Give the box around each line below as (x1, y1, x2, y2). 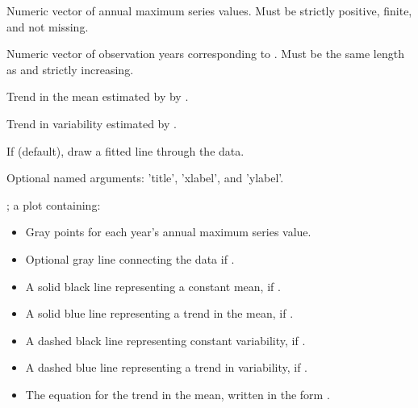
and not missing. (6, 18, 89, 35)
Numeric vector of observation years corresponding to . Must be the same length (6, 45, 404, 62)
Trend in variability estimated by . (6, 114, 177, 131)
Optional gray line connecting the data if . (25, 250, 235, 267)
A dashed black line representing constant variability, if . (25, 331, 306, 348)
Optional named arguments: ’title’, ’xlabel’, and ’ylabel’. (6, 169, 284, 186)
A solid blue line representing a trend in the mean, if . (25, 305, 294, 322)
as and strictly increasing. (6, 60, 134, 77)
